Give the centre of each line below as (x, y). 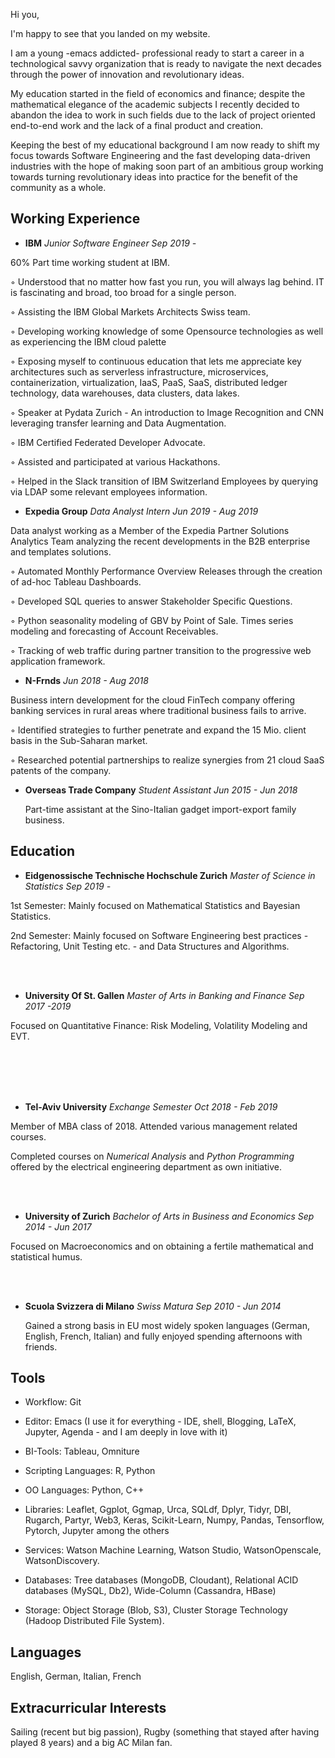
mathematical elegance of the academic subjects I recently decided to (155, 104)
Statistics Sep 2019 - (68, 886)
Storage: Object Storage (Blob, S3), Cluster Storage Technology (156, 1610)
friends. (41, 1346)
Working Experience (75, 219)
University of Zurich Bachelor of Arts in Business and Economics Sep (169, 1216)
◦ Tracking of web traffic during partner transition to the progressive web (161, 650)
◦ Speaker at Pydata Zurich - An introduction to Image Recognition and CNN (167, 412)
